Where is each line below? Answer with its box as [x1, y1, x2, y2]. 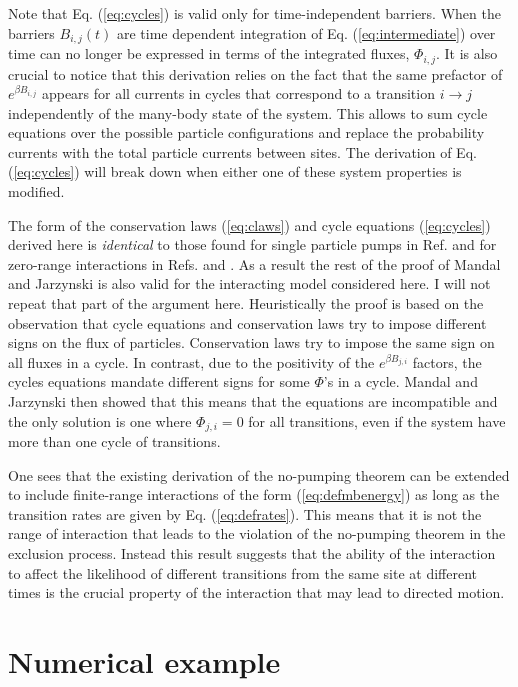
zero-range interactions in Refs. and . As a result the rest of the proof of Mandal [8, 253, 501, 274]
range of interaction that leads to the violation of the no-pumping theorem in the [8, 523, 506, 544]
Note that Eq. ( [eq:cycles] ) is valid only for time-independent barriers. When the [8, 3, 501, 23]
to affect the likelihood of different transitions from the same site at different [8, 562, 478, 583]
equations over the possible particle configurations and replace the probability [8, 122, 485, 143]
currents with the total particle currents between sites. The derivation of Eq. [8, 141, 477, 162]
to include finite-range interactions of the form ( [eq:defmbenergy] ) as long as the [8, 484, 500, 505]
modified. [8, 181, 65, 202]
